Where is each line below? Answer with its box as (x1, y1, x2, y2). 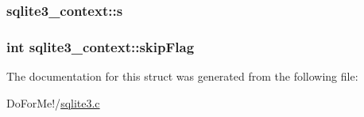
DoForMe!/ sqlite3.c (6, 94, 100, 111)
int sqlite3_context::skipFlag (6, 36, 195, 56)
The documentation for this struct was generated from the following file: (6, 68, 358, 85)
